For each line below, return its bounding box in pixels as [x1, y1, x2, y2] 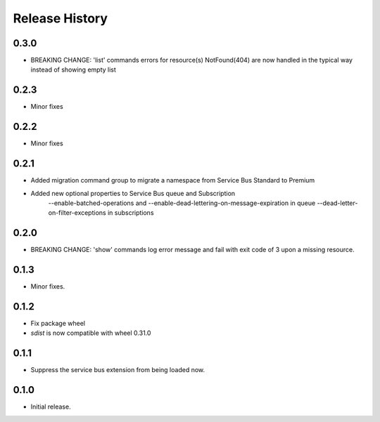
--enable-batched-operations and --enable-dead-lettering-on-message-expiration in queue [48, 199, 316, 207]
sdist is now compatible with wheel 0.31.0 [30, 329, 151, 337]
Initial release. [30, 402, 71, 411]
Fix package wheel [30, 319, 86, 328]
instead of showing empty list [30, 65, 116, 74]
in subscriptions [107, 209, 154, 217]
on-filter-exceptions [48, 209, 106, 217]
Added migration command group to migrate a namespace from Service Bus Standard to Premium [30, 176, 315, 185]
